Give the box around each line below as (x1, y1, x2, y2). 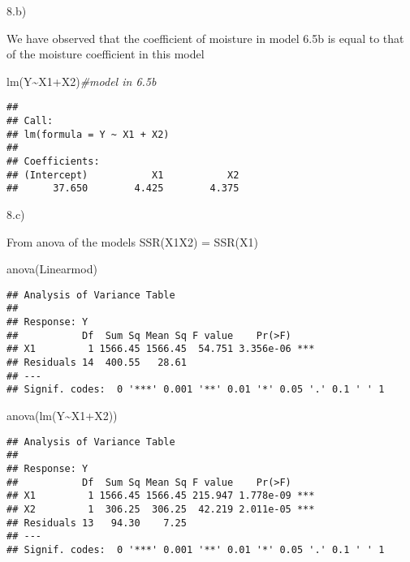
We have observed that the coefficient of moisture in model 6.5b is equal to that (6, 29, 404, 46)
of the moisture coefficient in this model (6, 45, 205, 62)
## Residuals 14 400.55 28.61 (6, 357, 187, 369)
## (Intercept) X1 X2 (6, 169, 240, 181)
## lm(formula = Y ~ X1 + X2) (6, 128, 170, 140)
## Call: (6, 115, 54, 127)
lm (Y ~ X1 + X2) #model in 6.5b (6, 72, 157, 89)
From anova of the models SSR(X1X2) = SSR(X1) (6, 233, 258, 250)
